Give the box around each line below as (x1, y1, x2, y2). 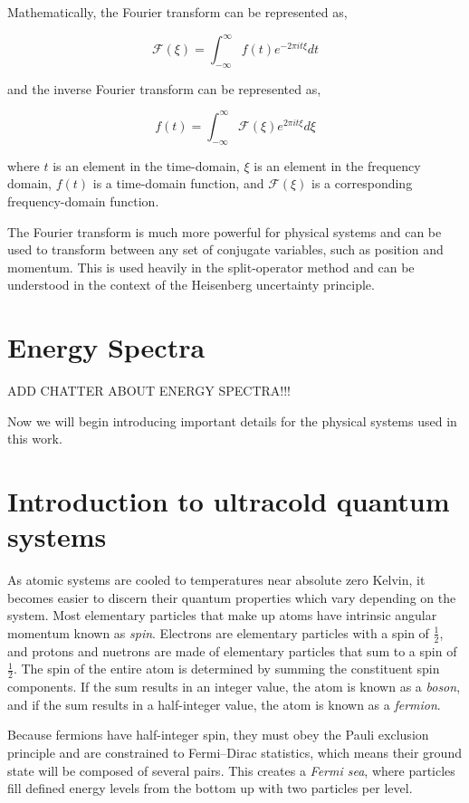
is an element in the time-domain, (53, 156, 240, 175)
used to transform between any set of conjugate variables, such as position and (7, 240, 444, 259)
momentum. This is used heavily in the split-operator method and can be (7, 257, 415, 276)
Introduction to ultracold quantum (7, 483, 450, 520)
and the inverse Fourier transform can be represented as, (7, 79, 321, 98)
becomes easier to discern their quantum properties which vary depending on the (7, 588, 456, 607)
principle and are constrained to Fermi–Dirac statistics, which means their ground (7, 742, 462, 761)
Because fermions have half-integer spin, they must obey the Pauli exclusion (7, 725, 429, 744)
